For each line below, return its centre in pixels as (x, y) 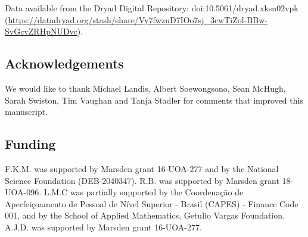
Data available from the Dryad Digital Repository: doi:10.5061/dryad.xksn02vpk (152, 8)
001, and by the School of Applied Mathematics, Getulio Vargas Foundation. (145, 215)
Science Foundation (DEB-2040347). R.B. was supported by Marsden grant (142, 180)
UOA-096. (23, 192)
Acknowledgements (64, 63)
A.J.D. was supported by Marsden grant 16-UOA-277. (103, 227)
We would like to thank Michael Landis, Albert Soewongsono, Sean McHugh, (145, 88)
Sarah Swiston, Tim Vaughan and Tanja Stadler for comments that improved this (154, 100)
